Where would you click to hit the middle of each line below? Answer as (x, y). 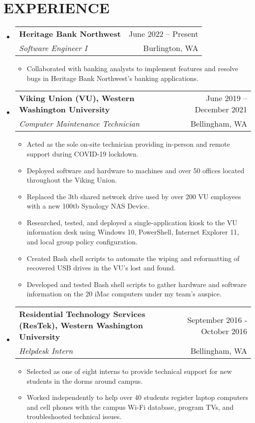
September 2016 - (217, 319)
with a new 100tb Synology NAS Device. (88, 206)
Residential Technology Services (82, 314)
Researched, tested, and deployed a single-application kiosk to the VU (132, 222)
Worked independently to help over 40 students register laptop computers (138, 397)
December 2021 (221, 109)
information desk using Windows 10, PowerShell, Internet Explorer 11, (133, 232)
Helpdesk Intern (46, 351)
